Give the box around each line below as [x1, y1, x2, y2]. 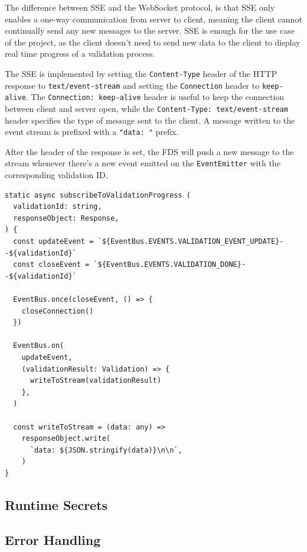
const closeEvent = [13, 260, 90, 269]
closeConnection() [21, 306, 94, 315]
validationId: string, [13, 202, 102, 211]
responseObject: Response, [13, 214, 119, 222]
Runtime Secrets [5, 495, 108, 514]
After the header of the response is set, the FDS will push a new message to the [5, 145, 294, 157]
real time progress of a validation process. [5, 47, 155, 60]
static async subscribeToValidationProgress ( [5, 191, 191, 199]
